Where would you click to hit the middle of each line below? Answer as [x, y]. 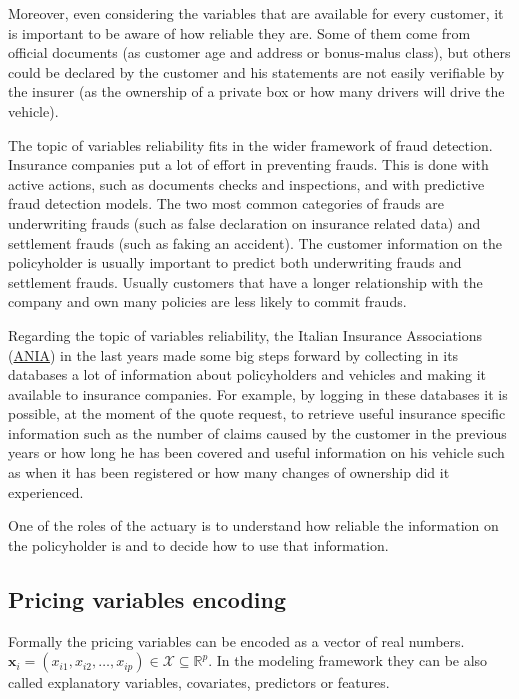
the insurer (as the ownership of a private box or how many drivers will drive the [256, 91]
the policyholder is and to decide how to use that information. [198, 544]
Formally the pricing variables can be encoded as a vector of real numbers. [236, 640]
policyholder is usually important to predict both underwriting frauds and [235, 262]
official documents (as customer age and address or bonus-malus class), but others [259, 52]
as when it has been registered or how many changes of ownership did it [229, 472]
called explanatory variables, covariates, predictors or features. [199, 682]
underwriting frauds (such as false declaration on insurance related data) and [244, 222]
